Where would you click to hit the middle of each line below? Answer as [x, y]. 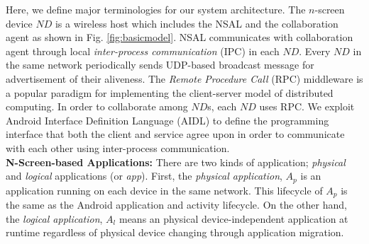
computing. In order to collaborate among [97, 106]
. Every [315, 51]
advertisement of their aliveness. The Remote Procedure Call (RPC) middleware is [184, 78]
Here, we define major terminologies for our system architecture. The [156, 9]
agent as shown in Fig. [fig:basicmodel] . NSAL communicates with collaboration [180, 37]
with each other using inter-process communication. [118, 147]
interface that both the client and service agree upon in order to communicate [175, 134]
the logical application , [54, 218]
